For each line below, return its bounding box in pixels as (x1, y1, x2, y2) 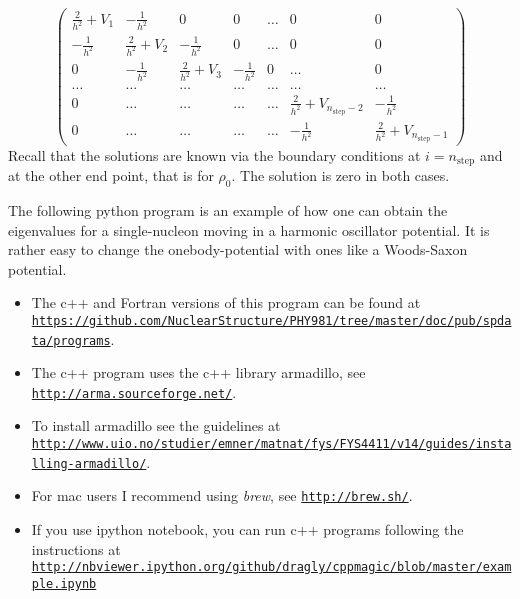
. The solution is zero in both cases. (231, 165, 450, 186)
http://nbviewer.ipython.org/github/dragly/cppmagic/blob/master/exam (31, 560, 512, 575)
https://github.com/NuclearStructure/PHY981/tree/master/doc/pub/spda (31, 313, 512, 328)
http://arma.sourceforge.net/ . (31, 381, 237, 402)
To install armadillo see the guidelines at (31, 415, 281, 436)
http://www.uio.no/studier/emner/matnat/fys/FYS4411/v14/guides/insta (31, 437, 512, 452)
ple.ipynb (31, 576, 97, 591)
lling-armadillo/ (31, 456, 147, 471)
